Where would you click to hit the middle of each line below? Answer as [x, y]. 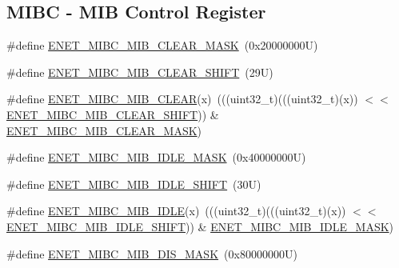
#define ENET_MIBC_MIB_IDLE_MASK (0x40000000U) [156, 157]
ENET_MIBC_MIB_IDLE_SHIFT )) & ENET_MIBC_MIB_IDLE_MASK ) [200, 226]
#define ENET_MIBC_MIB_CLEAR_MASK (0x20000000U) [162, 45]
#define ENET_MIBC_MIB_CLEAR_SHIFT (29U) [140, 72]
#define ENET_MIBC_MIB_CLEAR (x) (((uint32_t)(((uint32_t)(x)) [182, 99]
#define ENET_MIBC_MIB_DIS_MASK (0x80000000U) [152, 253]
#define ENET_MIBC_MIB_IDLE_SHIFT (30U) [134, 184]
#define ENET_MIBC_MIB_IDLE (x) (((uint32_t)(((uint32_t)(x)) [176, 211]
